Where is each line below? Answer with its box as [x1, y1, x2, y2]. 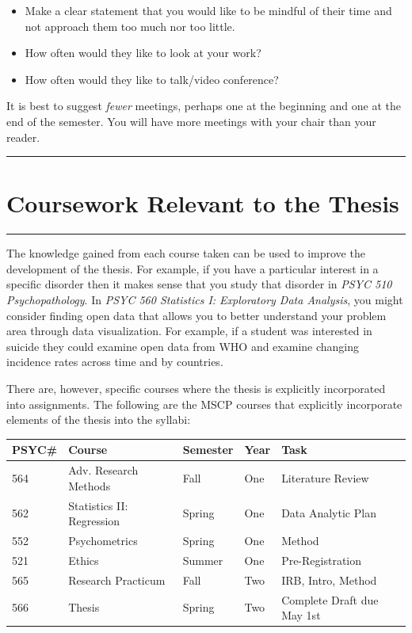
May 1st [281, 607, 321, 623]
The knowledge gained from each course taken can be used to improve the [6, 245, 365, 261]
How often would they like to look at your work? [25, 44, 261, 61]
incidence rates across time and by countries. [6, 353, 223, 370]
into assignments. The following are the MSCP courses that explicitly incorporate [6, 395, 402, 412]
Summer [182, 551, 223, 568]
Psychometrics [68, 532, 138, 549]
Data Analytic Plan [281, 505, 376, 521]
